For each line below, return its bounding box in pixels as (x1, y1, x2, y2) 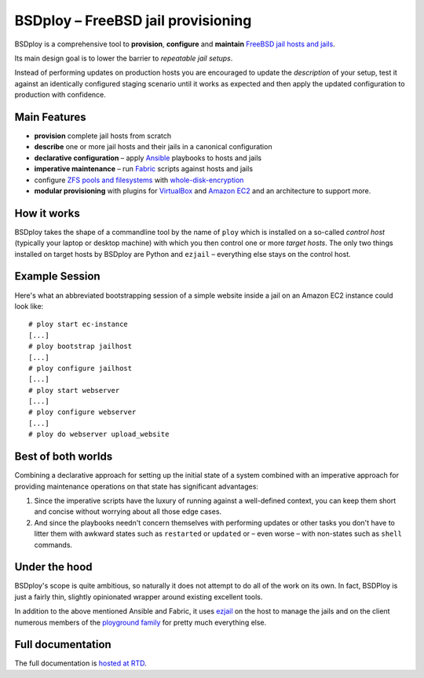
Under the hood (14, 560, 93, 574)
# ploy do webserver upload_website (28, 430, 170, 439)
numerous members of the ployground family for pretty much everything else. (14, 618, 267, 627)
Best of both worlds (14, 450, 113, 464)
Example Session (14, 269, 101, 283)
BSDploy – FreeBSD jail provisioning (14, 12, 252, 29)
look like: (14, 301, 44, 310)
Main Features (14, 110, 86, 123)
